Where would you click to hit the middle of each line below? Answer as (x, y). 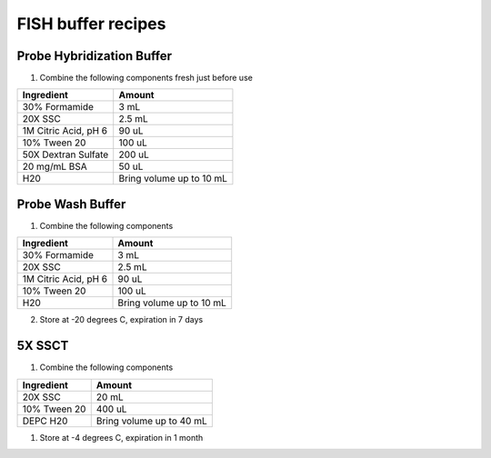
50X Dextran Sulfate (65, 154)
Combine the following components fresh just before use (146, 78)
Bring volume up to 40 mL (152, 421)
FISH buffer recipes (91, 24)
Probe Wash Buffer (71, 204)
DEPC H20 (45, 421)
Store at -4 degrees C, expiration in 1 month (121, 437)
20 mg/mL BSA (55, 166)
